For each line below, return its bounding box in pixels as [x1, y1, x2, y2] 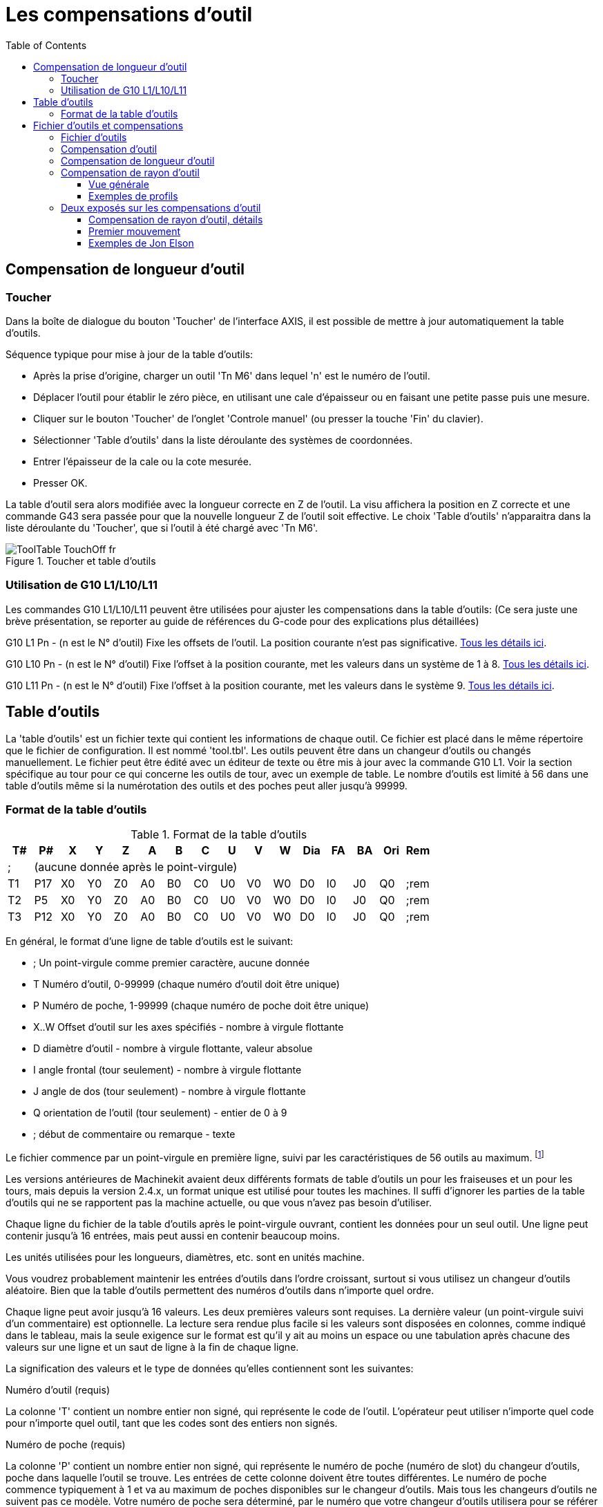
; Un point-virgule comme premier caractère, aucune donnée [33, 957, 310, 969]
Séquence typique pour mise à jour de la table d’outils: [6, 348, 253, 360]
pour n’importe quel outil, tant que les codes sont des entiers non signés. [6, 1416, 338, 1429]
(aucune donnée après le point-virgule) [34, 860, 238, 874]
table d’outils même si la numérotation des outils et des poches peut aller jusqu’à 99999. [6, 779, 408, 792]
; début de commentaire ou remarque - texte [33, 1128, 236, 1141]
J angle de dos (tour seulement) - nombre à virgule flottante [33, 1085, 306, 1098]
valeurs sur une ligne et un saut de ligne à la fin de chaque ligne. [6, 1340, 299, 1353]
